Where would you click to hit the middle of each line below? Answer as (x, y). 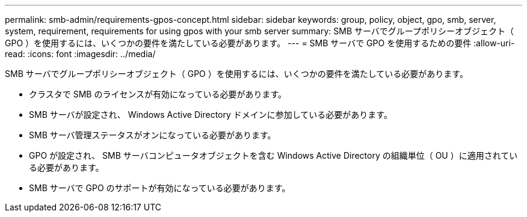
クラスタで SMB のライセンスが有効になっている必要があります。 (158, 94)
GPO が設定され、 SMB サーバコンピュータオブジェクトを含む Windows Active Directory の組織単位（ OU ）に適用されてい (273, 155)
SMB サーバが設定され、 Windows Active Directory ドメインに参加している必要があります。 (211, 115)
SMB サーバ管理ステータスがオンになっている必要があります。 (153, 135)
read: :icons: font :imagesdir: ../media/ (80, 54)
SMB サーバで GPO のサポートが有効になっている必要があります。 (160, 188)
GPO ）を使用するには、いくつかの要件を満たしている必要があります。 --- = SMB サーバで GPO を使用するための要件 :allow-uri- (260, 43)
